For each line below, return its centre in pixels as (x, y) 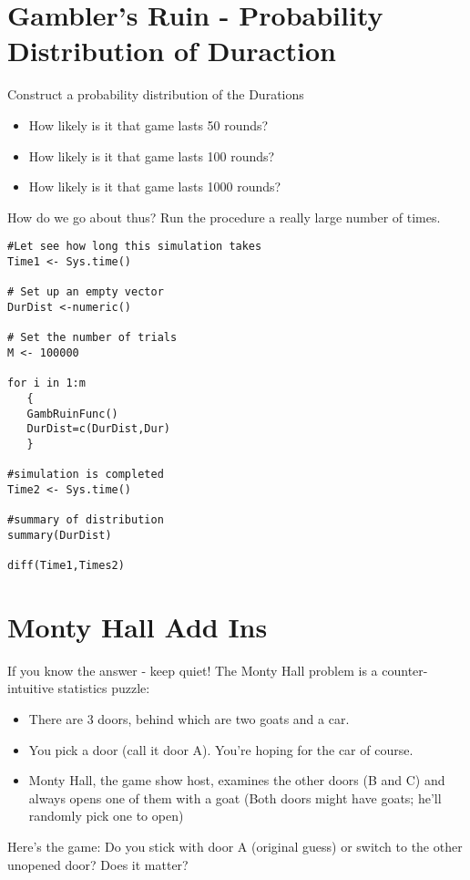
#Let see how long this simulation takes (135, 247)
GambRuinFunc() (72, 414)
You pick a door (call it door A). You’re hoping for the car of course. (221, 749)
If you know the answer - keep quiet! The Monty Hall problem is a (193, 670)
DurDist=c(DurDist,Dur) (98, 429)
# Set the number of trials (92, 338)
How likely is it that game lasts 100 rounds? (152, 155)
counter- (405, 670)
